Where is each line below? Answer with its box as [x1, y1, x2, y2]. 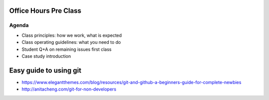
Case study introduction [21, 53, 71, 59]
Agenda [9, 22, 29, 29]
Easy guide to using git [9, 66, 82, 75]
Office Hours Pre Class [9, 6, 82, 15]
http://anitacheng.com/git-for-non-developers [21, 86, 117, 92]
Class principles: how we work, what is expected [21, 32, 122, 38]
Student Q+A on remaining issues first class [21, 46, 112, 52]
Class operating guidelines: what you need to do [21, 39, 121, 45]
